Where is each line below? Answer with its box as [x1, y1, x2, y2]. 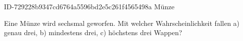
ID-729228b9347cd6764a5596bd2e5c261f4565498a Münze [4, 1, 175, 11]
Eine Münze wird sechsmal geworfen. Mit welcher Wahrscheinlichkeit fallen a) [4, 18, 240, 28]
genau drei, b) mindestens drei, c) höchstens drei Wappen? [4, 27, 182, 38]
